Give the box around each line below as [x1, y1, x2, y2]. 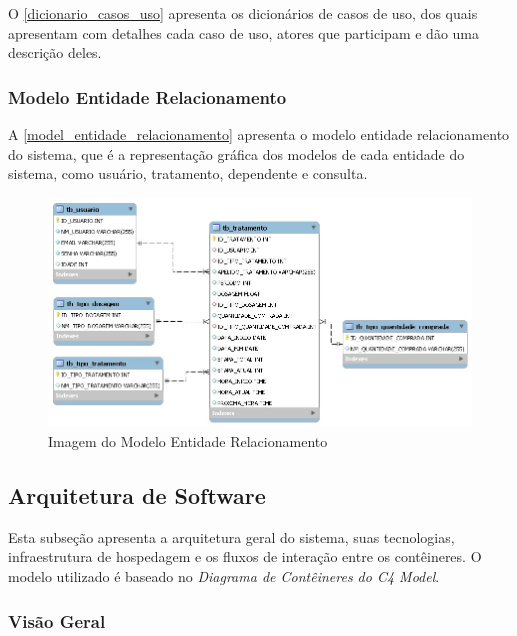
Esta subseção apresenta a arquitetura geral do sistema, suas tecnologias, [8, 526, 455, 547]
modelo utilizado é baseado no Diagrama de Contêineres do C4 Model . [8, 566, 440, 587]
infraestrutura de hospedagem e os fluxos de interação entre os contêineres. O [8, 546, 482, 567]
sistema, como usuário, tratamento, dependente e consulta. [8, 163, 368, 184]
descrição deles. [8, 42, 102, 63]
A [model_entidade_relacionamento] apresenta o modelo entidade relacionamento [8, 124, 510, 144]
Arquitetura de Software [8, 480, 266, 511]
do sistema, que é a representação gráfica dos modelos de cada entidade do [8, 143, 465, 164]
